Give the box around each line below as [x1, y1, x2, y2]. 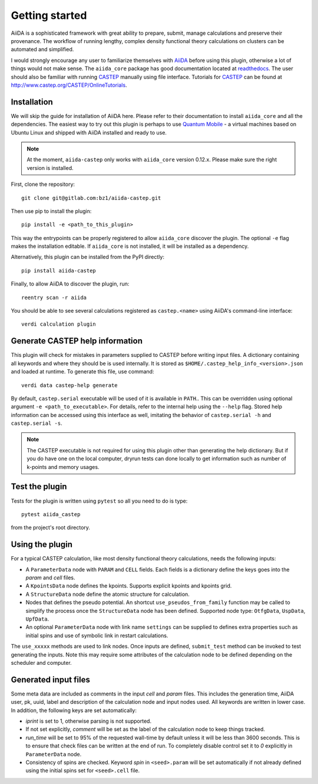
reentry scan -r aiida [21, 294, 87, 301]
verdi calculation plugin [21, 321, 97, 327]
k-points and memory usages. [26, 463, 100, 470]
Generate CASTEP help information [11, 336, 143, 346]
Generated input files [11, 674, 91, 684]
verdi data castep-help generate [21, 382, 118, 389]
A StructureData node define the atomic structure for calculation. [25, 591, 190, 598]
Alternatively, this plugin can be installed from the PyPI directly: [11, 254, 165, 261]
